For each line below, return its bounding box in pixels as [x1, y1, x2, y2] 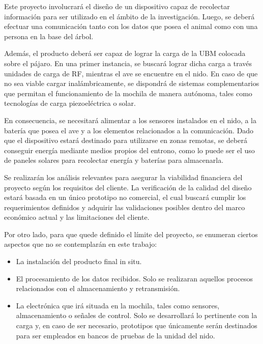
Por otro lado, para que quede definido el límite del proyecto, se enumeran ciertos [4, 228, 258, 239]
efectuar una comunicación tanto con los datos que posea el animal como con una [4, 21, 258, 32]
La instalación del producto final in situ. [16, 256, 142, 267]
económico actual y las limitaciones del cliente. [4, 212, 150, 222]
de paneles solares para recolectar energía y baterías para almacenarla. [4, 155, 224, 165]
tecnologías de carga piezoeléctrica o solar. [4, 98, 136, 108]
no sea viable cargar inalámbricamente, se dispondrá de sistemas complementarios [4, 78, 259, 89]
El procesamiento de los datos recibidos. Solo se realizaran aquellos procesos [16, 273, 253, 283]
